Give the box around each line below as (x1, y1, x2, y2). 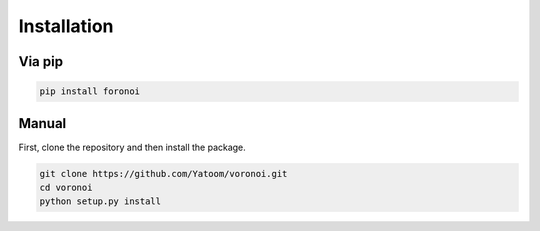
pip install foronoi (39, 86, 140, 97)
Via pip (18, 53, 64, 70)
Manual (18, 115, 67, 132)
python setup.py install (39, 196, 162, 207)
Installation (18, 15, 114, 37)
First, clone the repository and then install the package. (18, 141, 247, 153)
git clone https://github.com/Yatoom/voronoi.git (39, 168, 288, 179)
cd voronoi (39, 182, 93, 194)
